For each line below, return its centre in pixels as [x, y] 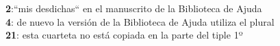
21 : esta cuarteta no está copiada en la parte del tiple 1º [124, 35]
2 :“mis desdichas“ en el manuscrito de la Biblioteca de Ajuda [134, 8]
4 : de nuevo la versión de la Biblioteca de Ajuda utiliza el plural [140, 21]
